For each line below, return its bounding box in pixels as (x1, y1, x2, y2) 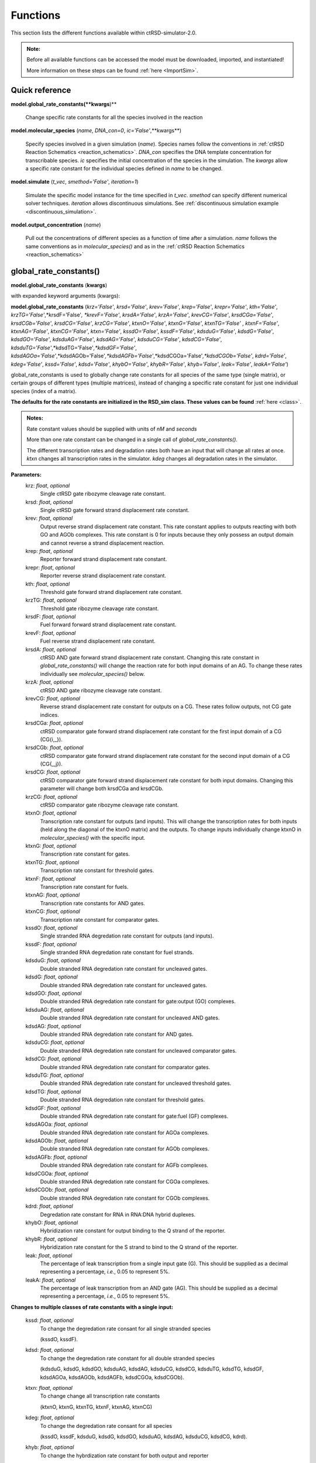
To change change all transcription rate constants (40, 1393, 160, 1400)
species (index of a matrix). (11, 387, 77, 394)
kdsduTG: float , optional (25, 1072, 84, 1079)
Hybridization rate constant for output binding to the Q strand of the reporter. (40, 1227, 226, 1234)
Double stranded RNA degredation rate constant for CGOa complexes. (40, 1178, 210, 1185)
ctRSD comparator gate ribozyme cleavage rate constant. (40, 802, 179, 809)
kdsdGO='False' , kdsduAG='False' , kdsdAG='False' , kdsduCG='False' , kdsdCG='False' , (11, 336, 222, 343)
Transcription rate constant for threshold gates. (40, 867, 154, 874)
